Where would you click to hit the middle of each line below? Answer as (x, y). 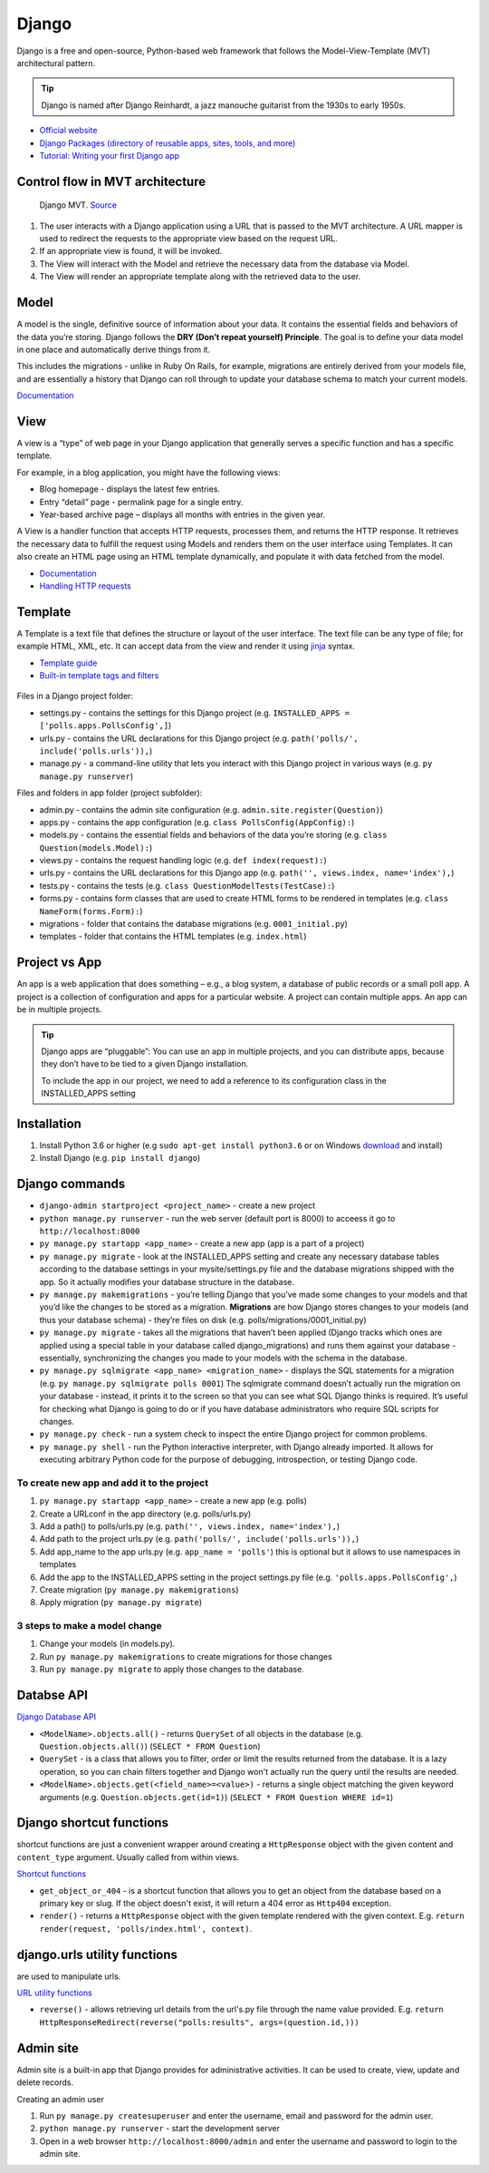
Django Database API (57, 1717)
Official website (68, 131)
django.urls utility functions (97, 1954)
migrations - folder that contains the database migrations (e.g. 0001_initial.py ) (194, 924)
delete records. (45, 2082)
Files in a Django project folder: (75, 696)
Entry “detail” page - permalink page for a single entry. (141, 502)
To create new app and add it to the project (112, 1483)
